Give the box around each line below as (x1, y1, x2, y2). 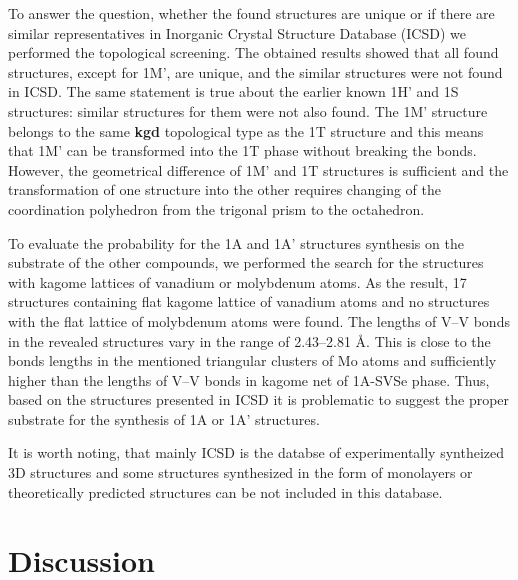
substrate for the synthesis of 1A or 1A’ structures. (8, 408, 320, 429)
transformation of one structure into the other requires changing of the (8, 179, 441, 200)
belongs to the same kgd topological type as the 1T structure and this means (8, 120, 484, 141)
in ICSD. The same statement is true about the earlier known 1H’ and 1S (8, 81, 459, 102)
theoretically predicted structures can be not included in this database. (8, 481, 443, 502)
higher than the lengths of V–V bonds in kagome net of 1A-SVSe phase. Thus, (8, 369, 490, 390)
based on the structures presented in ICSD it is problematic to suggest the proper (8, 389, 510, 410)
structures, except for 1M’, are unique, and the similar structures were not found (8, 61, 503, 82)
